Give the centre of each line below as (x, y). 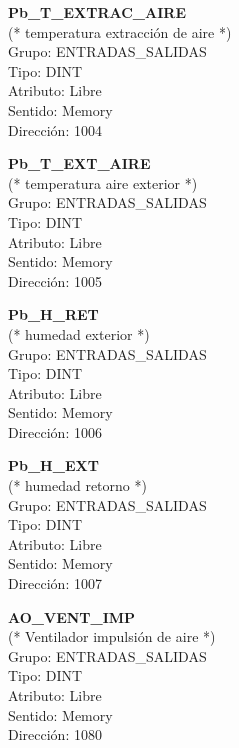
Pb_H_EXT (53, 465)
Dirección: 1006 (55, 431)
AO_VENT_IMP (72, 616)
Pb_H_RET (53, 314)
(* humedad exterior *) (79, 333)
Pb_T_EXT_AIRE (79, 163)
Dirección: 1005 (55, 280)
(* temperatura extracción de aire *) (120, 31)
